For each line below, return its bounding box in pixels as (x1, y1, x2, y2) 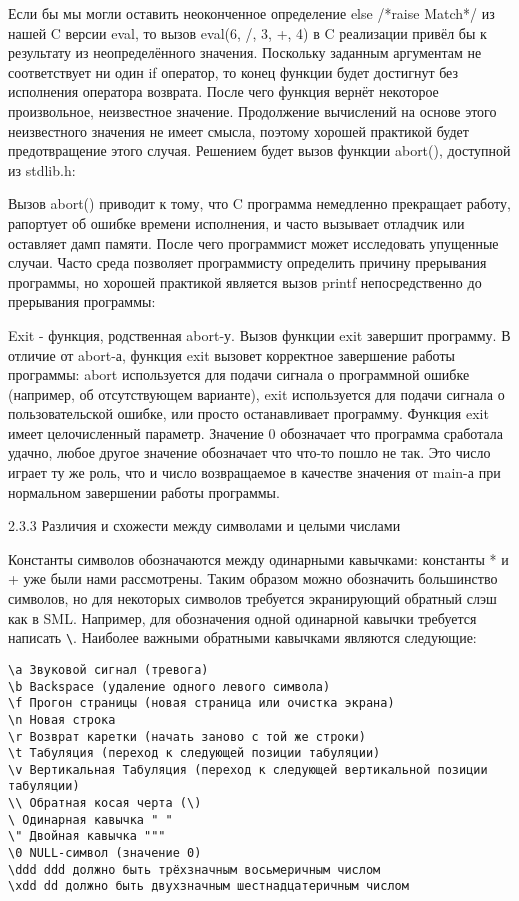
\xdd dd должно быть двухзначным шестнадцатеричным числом (8, 879, 409, 894)
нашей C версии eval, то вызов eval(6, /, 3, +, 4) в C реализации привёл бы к (8, 22, 487, 43)
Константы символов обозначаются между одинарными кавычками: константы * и (8, 548, 509, 569)
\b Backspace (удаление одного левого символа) (8, 679, 331, 694)
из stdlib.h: (8, 159, 76, 180)
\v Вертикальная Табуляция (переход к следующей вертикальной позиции (8, 762, 488, 777)
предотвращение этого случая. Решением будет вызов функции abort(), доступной (8, 140, 511, 161)
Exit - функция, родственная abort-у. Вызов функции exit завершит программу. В (8, 324, 511, 345)
